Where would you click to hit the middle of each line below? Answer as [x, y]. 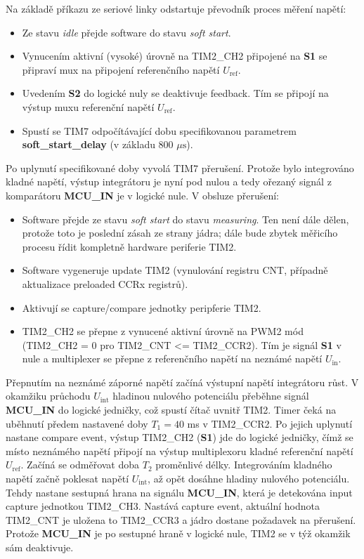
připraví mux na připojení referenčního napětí [121, 69]
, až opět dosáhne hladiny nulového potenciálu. [249, 479]
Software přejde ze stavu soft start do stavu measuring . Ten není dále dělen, [186, 219]
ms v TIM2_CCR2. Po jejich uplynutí [270, 423]
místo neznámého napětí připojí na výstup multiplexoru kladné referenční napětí [180, 451]
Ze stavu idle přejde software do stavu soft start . [126, 32]
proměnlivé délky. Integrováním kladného [244, 465]
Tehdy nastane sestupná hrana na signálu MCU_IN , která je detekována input [179, 492]
